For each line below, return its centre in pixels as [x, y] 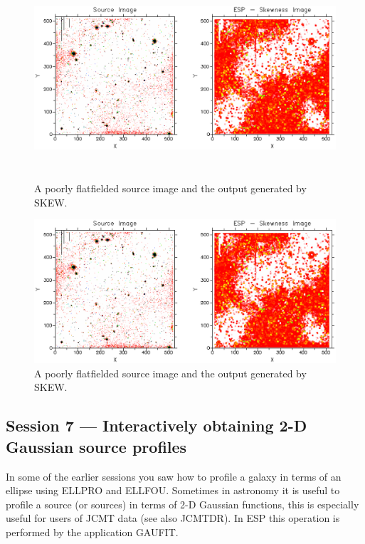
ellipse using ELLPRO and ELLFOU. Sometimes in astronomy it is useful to [173, 490]
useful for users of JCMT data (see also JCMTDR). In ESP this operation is [173, 518]
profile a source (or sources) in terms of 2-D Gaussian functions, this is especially [182, 504]
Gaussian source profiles [96, 446]
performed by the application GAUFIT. [92, 532]
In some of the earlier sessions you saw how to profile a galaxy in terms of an [174, 476]
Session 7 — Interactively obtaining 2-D [157, 425]
